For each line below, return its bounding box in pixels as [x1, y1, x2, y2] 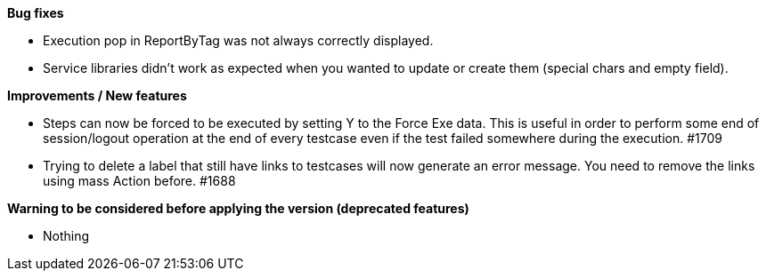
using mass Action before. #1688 [43, 173, 236, 188]
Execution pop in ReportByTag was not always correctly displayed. [43, 33, 434, 48]
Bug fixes [7, 5, 64, 20]
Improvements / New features [7, 88, 187, 103]
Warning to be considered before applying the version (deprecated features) [7, 201, 469, 216]
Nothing [43, 228, 90, 243]
